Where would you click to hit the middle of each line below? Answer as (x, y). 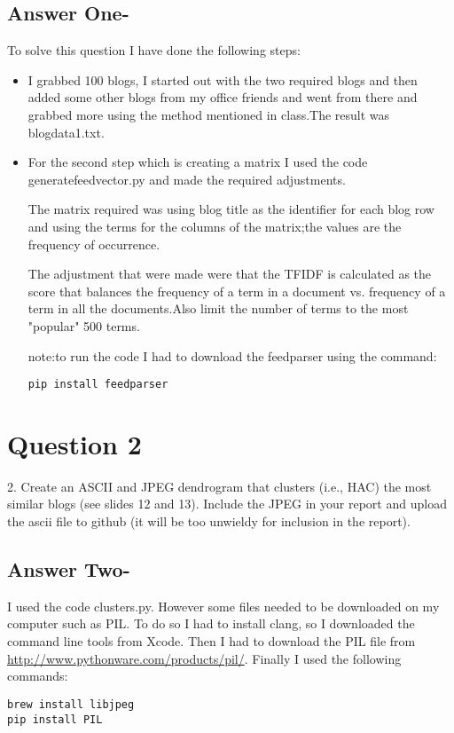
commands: (38, 676)
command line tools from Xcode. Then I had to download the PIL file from (211, 641)
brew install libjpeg (71, 704)
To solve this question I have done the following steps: (154, 50)
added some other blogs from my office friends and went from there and (223, 97)
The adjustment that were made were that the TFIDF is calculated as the (230, 274)
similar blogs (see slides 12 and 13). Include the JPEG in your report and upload (227, 504)
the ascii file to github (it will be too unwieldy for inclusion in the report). (209, 521)
